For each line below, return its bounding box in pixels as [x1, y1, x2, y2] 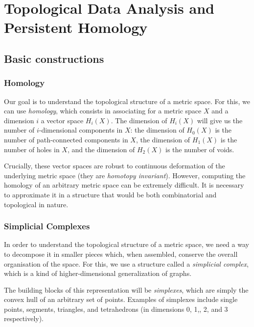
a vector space [41, 115, 84, 125]
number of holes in [4, 144, 60, 154]
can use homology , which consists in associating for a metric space [4, 106, 202, 116]
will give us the [197, 115, 243, 125]
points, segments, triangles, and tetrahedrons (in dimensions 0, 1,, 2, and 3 [4, 303, 228, 314]
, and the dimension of [67, 144, 135, 154]
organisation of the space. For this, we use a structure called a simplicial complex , [4, 258, 249, 269]
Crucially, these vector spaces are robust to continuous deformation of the [4, 161, 225, 171]
